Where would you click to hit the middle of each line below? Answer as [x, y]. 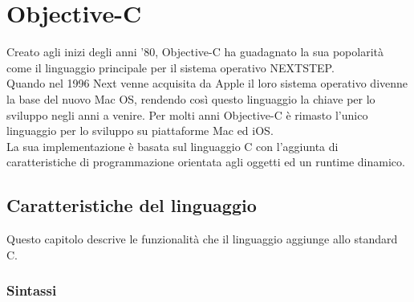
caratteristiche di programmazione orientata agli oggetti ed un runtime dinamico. [206, 162]
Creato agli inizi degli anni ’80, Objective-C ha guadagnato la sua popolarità [195, 52]
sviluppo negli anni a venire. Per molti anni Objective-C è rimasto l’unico [187, 114]
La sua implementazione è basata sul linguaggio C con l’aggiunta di [172, 146]
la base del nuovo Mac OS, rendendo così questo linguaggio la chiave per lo [191, 98]
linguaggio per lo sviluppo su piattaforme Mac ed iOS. [140, 131]
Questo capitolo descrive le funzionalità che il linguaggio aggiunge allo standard [202, 239]
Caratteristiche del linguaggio [132, 205]
